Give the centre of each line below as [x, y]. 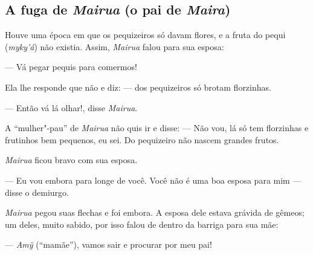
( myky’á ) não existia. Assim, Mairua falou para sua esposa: [115, 46]
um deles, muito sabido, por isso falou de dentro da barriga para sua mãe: [142, 224]
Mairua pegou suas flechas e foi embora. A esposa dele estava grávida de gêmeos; [155, 212]
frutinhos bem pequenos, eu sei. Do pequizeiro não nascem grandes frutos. [142, 139]
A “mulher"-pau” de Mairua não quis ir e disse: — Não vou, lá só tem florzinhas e [157, 128]
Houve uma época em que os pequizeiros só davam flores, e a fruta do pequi [145, 35]
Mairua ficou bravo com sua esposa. [71, 160]
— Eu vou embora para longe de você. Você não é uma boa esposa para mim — [153, 180]
